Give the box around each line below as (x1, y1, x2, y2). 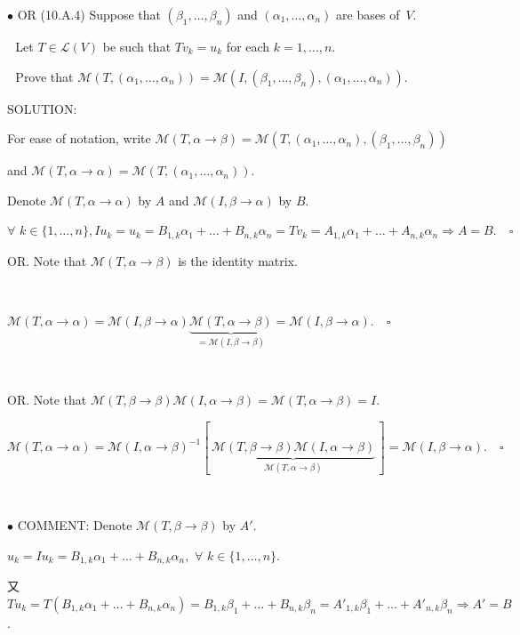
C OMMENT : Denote (17, 516, 132, 535)
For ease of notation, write (7, 129, 151, 148)
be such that (102, 37, 172, 55)
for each (226, 37, 270, 55)
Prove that (15, 67, 74, 85)
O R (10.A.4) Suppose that (17, 5, 161, 23)
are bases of (336, 5, 400, 23)
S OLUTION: (7, 99, 77, 117)
